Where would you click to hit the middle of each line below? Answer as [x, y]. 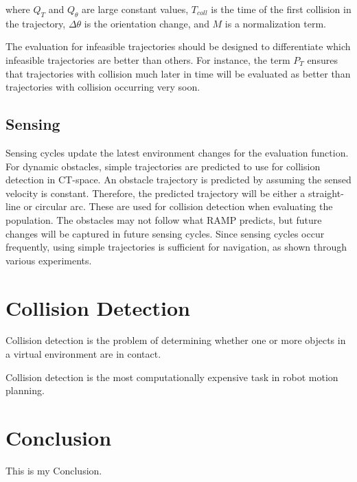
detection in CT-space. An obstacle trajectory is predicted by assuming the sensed [178, 180]
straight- [326, 193]
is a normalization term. [275, 23]
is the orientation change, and [147, 23]
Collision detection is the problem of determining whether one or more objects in [176, 340]
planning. [25, 390]
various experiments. [49, 260]
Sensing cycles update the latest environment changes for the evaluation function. [177, 152]
